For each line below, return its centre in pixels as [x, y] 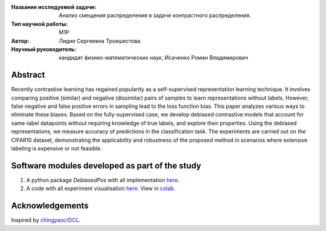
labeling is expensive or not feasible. [56, 148]
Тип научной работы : [40, 24]
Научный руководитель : [44, 49]
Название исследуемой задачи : [54, 7]
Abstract [28, 75]
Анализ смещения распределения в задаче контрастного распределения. [155, 16]
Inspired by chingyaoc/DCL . [46, 220]
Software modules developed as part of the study [106, 166]
